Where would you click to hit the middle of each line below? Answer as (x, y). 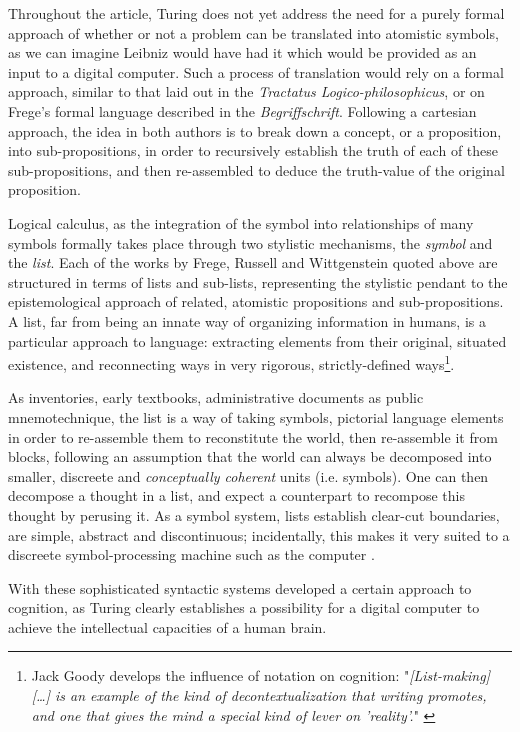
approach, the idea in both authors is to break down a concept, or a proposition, (255, 130)
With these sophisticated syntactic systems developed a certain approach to (240, 587)
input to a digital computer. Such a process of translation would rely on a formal (256, 71)
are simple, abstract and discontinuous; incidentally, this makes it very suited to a (259, 534)
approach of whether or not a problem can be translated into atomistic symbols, (253, 32)
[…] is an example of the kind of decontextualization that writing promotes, (259, 695)
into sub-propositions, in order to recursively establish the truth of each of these (253, 150)
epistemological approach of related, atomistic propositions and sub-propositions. (256, 301)
